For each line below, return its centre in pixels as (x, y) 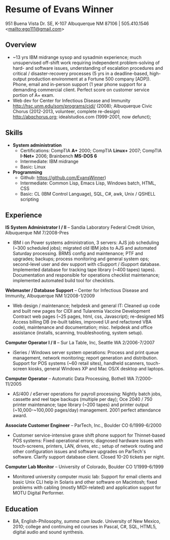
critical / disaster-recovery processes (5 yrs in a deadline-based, (80, 73)
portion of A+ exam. (33, 95)
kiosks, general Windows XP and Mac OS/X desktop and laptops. (96, 369)
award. (20, 416)
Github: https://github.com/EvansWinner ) (63, 177)
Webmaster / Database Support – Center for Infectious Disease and (77, 290)
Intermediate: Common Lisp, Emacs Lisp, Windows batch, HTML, (88, 183)
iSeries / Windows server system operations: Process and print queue (86, 353)
